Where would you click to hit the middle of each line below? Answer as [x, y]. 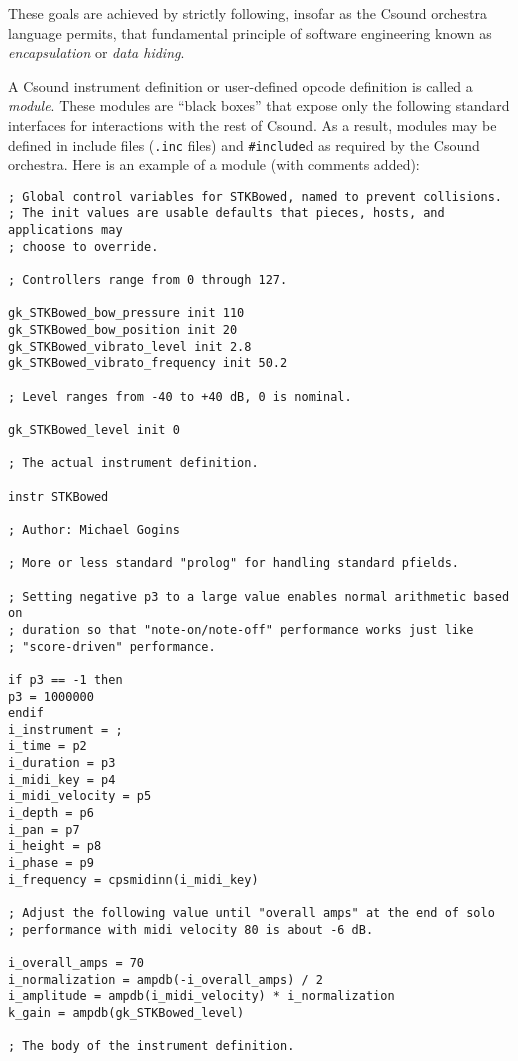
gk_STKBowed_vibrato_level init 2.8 [130, 346]
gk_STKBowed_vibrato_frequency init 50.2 [148, 363]
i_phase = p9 [51, 863]
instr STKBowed [58, 496]
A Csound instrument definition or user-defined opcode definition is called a [240, 85]
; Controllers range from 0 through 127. [148, 280]
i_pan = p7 [44, 829]
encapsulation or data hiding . [96, 52]
